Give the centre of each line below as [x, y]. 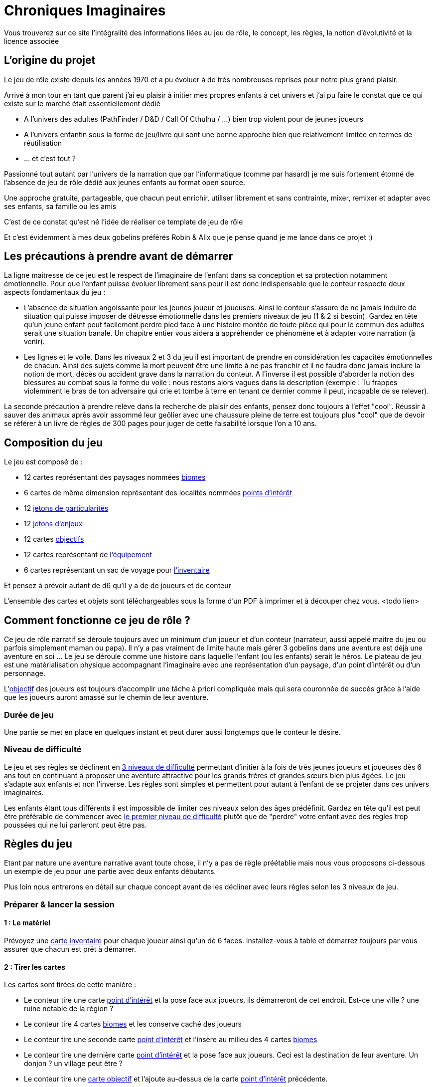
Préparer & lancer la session [59, 904]
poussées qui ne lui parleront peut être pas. [75, 825]
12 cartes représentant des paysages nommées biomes [115, 477]
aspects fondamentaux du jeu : [55, 292]
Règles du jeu [38, 844]
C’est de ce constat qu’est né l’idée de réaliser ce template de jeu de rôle [124, 221]
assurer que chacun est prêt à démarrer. [70, 949]
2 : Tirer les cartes [35, 967]
